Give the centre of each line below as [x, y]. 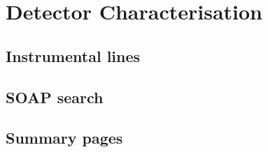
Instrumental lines [73, 55]
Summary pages [64, 138]
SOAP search [55, 97]
